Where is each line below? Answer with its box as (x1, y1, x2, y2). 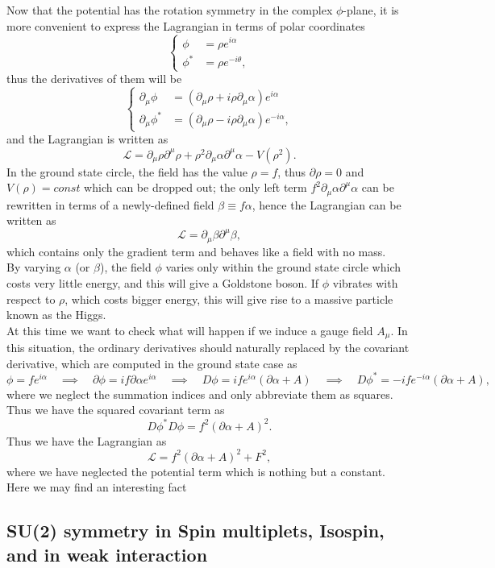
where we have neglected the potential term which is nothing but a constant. (6, 462, 385, 479)
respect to (6, 290, 56, 307)
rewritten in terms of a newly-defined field (6, 196, 214, 213)
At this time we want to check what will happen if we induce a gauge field (6, 321, 373, 338)
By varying (6, 259, 61, 276)
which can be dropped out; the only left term (84, 179, 307, 196)
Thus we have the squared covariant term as (6, 401, 225, 418)
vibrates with (332, 274, 398, 291)
